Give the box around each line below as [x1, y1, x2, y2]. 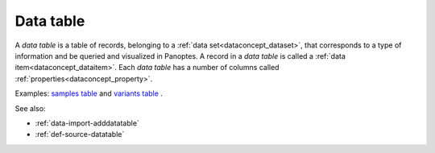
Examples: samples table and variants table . [14, 89, 163, 98]
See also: [14, 103, 46, 113]
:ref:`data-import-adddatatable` [35, 118, 140, 128]
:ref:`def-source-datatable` [35, 130, 125, 139]
